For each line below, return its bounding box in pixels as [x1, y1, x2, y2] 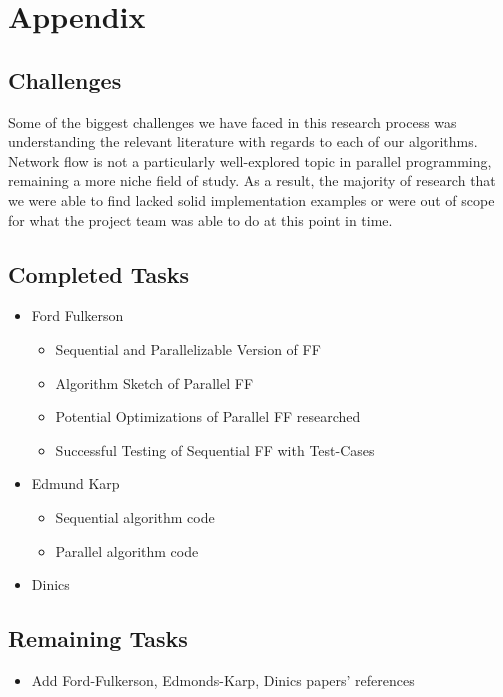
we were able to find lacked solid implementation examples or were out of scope [8, 189, 495, 210]
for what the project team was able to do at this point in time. [8, 209, 393, 230]
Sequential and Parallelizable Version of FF [55, 338, 321, 359]
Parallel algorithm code [55, 540, 199, 561]
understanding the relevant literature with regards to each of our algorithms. [8, 131, 478, 152]
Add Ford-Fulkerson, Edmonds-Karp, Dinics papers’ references [31, 669, 415, 690]
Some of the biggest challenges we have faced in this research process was [8, 111, 457, 132]
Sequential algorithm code [55, 506, 215, 527]
